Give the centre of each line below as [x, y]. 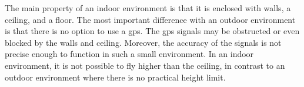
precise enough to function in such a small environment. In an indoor [129, 54]
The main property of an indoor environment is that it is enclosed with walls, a [148, 8]
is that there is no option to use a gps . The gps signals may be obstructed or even [152, 31]
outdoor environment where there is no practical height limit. [115, 77]
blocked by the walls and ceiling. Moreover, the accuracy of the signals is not [143, 42]
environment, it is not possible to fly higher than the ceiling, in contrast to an [145, 65]
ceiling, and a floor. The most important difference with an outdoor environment [150, 19]
